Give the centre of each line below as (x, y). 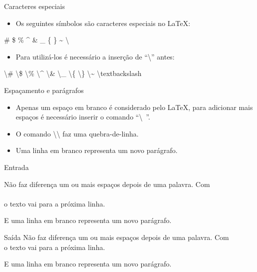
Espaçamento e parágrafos (44, 90)
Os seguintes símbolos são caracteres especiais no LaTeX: (103, 23)
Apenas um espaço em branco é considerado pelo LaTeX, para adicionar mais (134, 107)
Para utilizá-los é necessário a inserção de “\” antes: (95, 56)
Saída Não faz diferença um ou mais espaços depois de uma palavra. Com (117, 237)
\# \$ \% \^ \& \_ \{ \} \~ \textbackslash (73, 73)
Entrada (16, 167)
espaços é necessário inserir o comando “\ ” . (83, 117)
